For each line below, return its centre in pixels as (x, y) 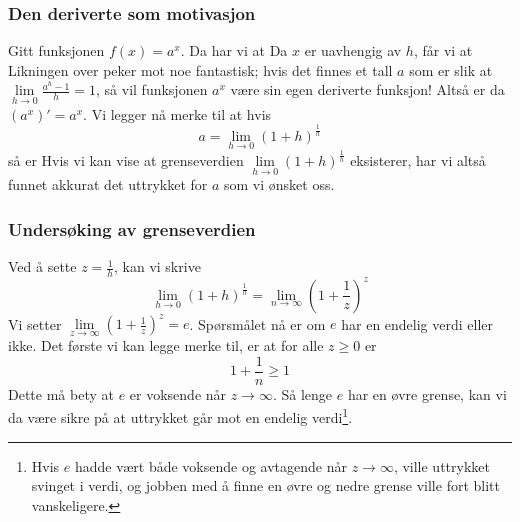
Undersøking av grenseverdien (132, 228)
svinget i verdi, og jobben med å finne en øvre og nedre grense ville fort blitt (265, 485)
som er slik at (451, 69)
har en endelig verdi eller (417, 323)
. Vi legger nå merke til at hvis (177, 113)
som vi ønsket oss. (279, 184)
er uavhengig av (353, 50)
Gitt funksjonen (56, 50)
